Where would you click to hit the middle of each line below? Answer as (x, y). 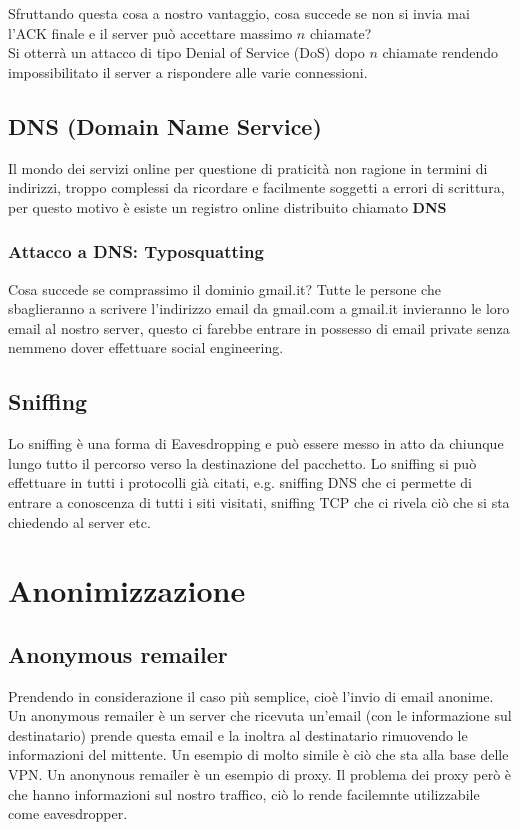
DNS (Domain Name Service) (165, 125)
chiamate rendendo (440, 52)
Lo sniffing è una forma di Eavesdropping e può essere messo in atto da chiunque (256, 443)
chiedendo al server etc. (79, 521)
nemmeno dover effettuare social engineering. (146, 347)
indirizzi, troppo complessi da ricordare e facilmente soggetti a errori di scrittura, (256, 187)
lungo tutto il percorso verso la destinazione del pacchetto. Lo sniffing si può (242, 462)
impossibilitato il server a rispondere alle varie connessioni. (188, 71)
